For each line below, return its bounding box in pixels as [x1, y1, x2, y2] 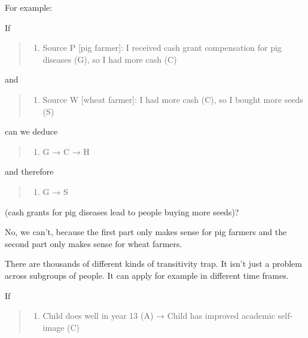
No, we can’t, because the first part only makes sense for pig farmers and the [5, 226, 287, 238]
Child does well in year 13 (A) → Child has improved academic [42, 309, 275, 322]
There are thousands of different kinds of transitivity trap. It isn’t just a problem [5, 257, 302, 270]
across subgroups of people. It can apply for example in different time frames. [5, 269, 289, 281]
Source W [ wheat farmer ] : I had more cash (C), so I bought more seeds [42, 93, 303, 105]
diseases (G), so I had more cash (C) [42, 53, 177, 65]
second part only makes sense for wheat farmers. [5, 237, 182, 249]
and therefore [5, 165, 54, 178]
